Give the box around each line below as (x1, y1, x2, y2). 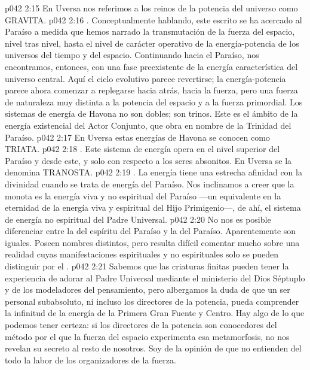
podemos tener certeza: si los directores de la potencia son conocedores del (5, 319, 277, 331)
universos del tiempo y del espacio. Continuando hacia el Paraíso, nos (5, 48, 259, 61)
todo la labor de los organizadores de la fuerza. (5, 353, 176, 366)
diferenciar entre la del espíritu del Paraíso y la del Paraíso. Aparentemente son (5, 225, 296, 237)
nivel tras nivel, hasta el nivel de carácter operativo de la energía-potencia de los (5, 37, 299, 49)
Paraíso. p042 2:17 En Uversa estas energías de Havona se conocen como (5, 131, 270, 143)
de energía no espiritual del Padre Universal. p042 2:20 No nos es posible (5, 213, 271, 225)
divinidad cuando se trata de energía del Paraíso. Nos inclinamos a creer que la (5, 177, 294, 190)
